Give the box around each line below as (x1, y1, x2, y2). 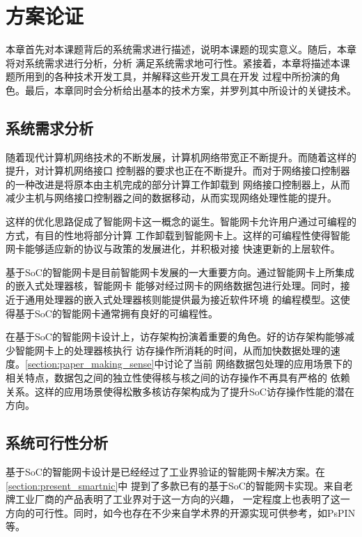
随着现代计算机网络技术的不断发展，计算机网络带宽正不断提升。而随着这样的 (6, 149, 356, 164)
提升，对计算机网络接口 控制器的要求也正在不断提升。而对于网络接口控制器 (6, 163, 350, 178)
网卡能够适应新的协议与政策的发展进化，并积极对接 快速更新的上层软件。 (6, 241, 340, 256)
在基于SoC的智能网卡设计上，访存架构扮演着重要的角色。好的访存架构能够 (6, 329, 345, 344)
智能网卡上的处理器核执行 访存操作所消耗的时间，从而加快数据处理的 (15, 342, 331, 357)
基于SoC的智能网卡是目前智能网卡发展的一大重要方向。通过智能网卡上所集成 (6, 264, 354, 279)
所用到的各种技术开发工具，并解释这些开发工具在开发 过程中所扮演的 (15, 69, 331, 84)
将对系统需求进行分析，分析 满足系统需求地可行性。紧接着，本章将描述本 (6, 55, 340, 70)
